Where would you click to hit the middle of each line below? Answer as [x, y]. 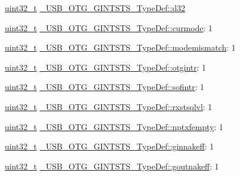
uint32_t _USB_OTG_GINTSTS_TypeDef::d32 [95, 8]
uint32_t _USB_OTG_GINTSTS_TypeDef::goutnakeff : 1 [112, 166]
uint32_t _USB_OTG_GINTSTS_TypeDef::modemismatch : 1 [120, 47]
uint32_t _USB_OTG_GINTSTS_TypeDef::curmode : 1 [109, 27]
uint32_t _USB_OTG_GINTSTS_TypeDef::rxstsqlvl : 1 [109, 106]
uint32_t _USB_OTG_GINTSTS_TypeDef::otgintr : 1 [106, 67]
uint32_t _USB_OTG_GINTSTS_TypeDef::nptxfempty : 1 [114, 126]
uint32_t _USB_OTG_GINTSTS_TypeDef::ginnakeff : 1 [109, 146]
